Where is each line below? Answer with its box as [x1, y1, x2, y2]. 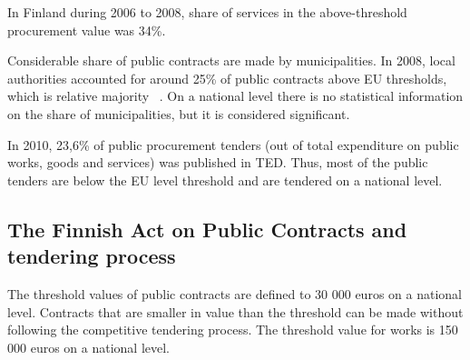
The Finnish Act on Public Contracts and [7, 215, 407, 243]
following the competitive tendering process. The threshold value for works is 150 [7, 320, 458, 339]
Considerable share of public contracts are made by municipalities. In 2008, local [7, 51, 455, 70]
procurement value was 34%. [7, 20, 166, 39]
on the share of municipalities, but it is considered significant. [7, 104, 350, 123]
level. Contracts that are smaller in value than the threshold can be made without [7, 302, 464, 321]
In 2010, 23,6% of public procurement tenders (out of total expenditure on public [7, 135, 459, 154]
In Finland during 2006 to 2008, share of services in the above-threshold [7, 3, 407, 21]
